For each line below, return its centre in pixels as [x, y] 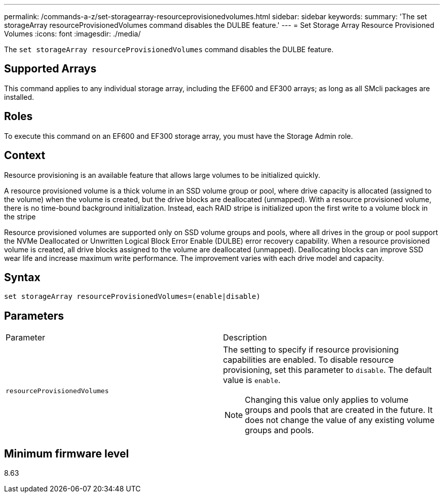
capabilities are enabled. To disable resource [308, 360]
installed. [19, 97]
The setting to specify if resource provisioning [311, 350]
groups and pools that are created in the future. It [339, 410]
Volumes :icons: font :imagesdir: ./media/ [72, 34]
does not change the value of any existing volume [340, 420]
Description [245, 338]
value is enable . [252, 380]
